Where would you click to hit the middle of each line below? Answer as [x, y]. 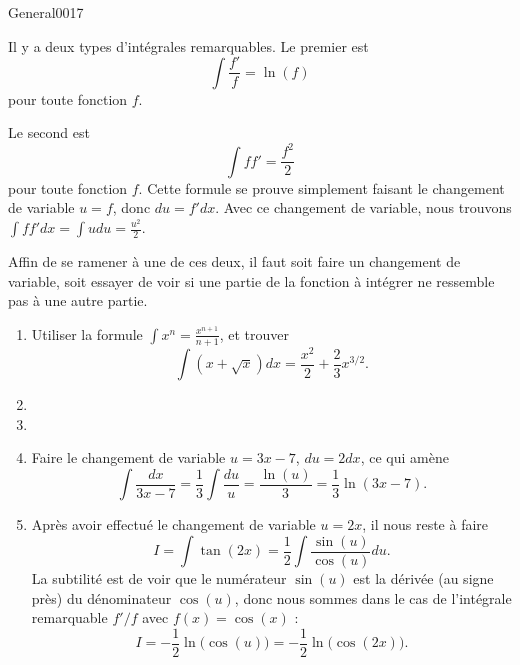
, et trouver [254, 333]
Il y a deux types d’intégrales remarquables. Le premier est [188, 45]
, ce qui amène [404, 457]
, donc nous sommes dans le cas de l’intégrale [373, 597]
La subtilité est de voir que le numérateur [159, 578]
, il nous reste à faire [425, 524]
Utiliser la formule [87, 333]
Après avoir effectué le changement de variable [173, 524]
